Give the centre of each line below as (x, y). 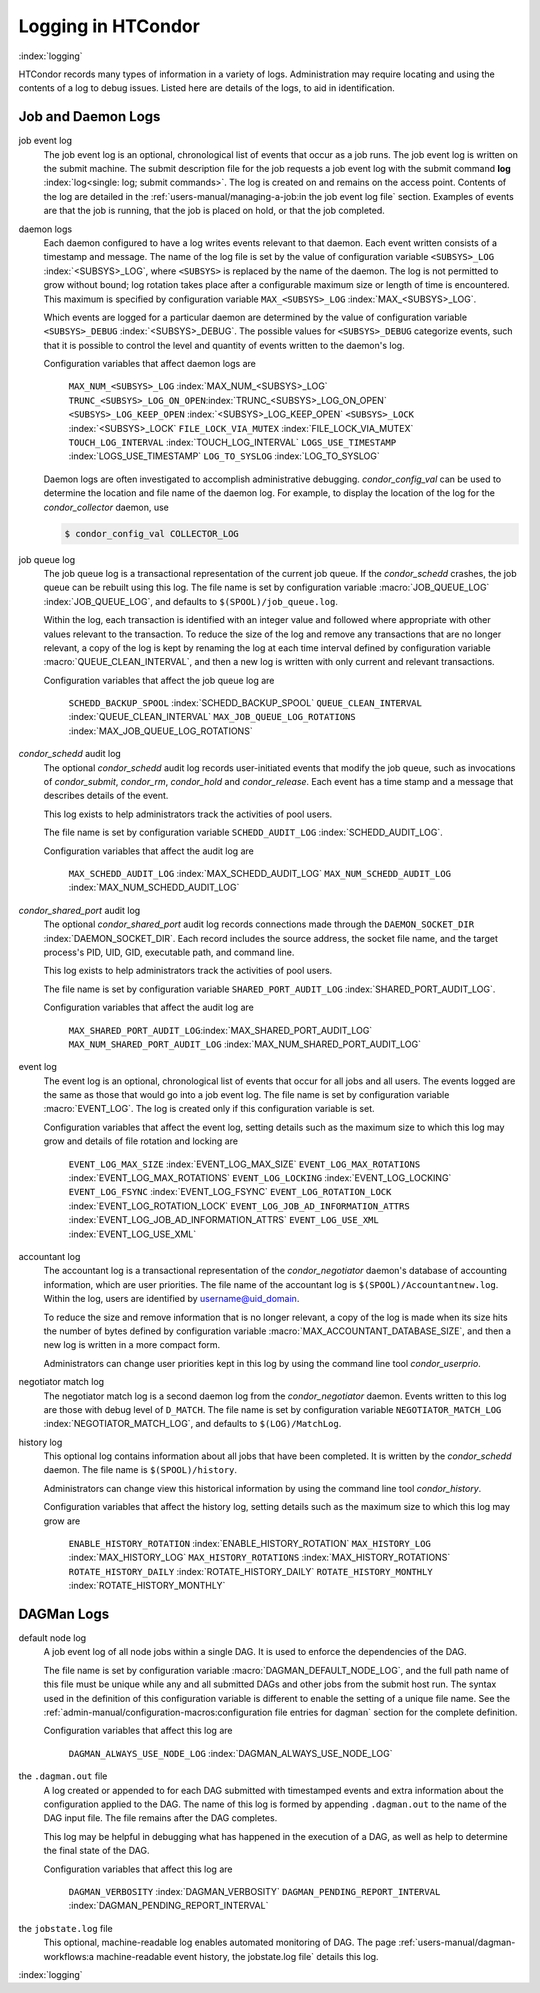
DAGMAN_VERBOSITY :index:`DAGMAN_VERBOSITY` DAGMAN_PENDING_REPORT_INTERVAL (254, 1891)
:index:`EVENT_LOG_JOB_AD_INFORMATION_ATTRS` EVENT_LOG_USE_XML (223, 1220)
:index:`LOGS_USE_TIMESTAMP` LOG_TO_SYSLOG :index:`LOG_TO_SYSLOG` (224, 456)
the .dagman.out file (63, 1776)
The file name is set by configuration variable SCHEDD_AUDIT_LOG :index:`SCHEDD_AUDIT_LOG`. (243, 832)
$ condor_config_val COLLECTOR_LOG (151, 533)
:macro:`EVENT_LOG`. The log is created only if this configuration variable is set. (209, 1109)
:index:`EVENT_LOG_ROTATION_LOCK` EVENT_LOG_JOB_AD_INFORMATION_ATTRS (239, 1206)
